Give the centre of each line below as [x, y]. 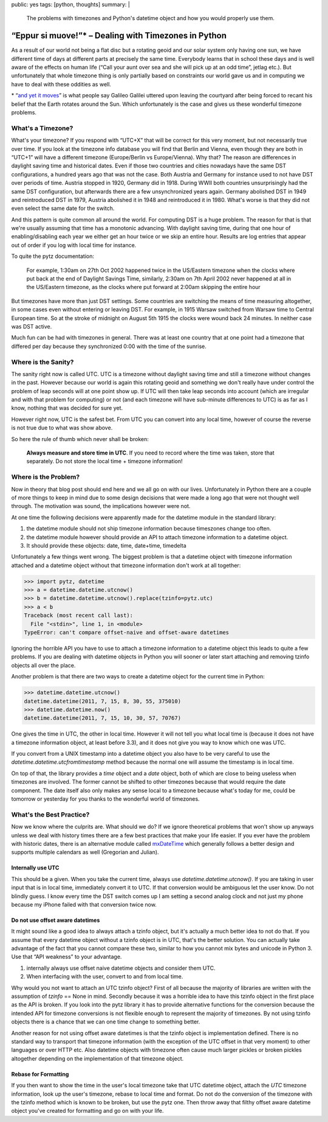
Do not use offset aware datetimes [56, 920]
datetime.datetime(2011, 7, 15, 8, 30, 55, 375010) [103, 701]
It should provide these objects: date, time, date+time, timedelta [106, 545]
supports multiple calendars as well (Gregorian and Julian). [85, 852]
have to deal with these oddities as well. [61, 84]
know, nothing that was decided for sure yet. [67, 408]
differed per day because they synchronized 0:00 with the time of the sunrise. [109, 346]
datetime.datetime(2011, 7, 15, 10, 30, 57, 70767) [103, 718]
